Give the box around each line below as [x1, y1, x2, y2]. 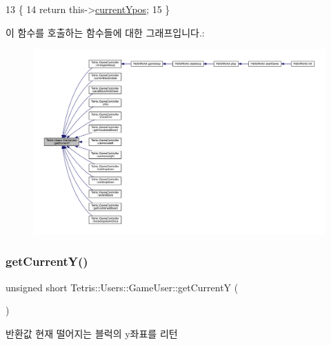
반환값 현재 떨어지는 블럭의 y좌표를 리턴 [6, 326, 178, 340]
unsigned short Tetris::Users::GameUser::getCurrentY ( [6, 280, 239, 294]
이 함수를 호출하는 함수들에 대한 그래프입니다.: [6, 25, 205, 39]
